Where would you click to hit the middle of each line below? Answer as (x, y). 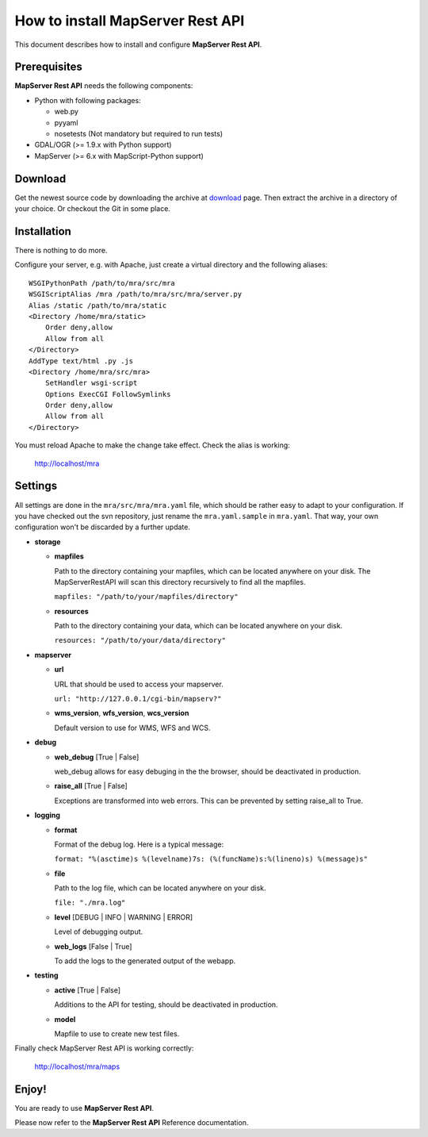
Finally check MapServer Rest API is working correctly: (104, 1048)
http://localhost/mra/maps (77, 1066)
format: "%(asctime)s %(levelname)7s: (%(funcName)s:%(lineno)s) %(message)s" (211, 859)
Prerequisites (48, 67)
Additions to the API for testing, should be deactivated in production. (166, 1004)
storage (48, 542)
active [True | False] (87, 990)
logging (48, 815)
